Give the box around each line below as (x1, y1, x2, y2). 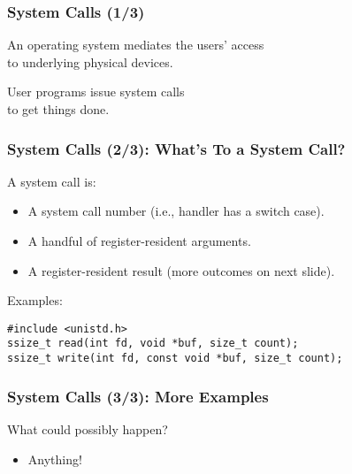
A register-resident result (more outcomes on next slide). (27, 261, 335, 279)
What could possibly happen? (7, 419, 168, 438)
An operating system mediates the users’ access (7, 35, 264, 54)
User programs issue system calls (7, 82, 185, 101)
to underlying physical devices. (7, 52, 173, 71)
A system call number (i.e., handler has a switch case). (27, 202, 325, 220)
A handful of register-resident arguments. (27, 232, 251, 249)
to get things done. (7, 100, 110, 118)
